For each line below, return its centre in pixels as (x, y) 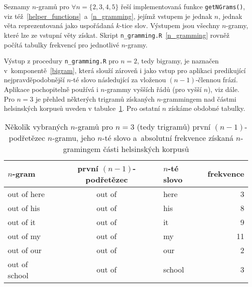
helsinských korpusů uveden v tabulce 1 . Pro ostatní (82, 108)
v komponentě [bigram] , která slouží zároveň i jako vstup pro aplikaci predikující (125, 70)
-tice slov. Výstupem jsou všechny (170, 25)
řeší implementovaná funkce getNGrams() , (183, 6)
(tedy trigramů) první (174, 126)
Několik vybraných (36, 126)
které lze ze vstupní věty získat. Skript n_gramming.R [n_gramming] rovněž (117, 35)
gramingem (82, 149)
